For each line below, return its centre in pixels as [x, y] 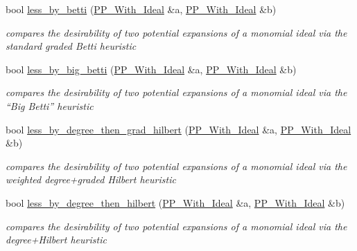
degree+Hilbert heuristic [56, 240]
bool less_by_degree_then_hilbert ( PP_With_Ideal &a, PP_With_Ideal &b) [175, 202]
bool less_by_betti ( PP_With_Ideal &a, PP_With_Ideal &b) [141, 9]
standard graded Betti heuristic [71, 46]
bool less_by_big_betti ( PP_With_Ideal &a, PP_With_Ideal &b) [151, 69]
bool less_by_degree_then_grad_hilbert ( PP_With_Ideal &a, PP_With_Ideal [178, 129]
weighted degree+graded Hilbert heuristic [91, 179]
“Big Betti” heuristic [50, 105]
